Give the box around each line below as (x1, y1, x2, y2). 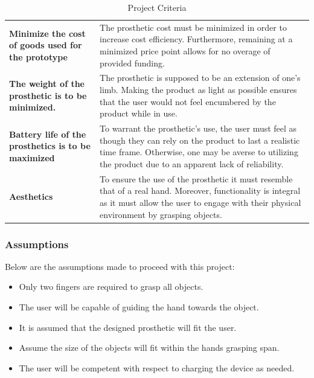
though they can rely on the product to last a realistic (100, 133, 300, 146)
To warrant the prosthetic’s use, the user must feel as (100, 122, 297, 135)
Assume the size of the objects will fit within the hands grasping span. (19, 341, 280, 354)
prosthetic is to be (9, 89, 87, 101)
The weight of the (9, 77, 85, 90)
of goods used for (9, 39, 82, 51)
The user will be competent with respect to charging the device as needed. (19, 361, 295, 374)
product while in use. (100, 107, 178, 120)
